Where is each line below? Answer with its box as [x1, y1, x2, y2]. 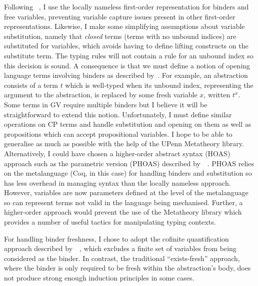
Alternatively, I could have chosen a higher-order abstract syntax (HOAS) [4, 148, 230, 158]
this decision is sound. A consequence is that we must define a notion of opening [4, 60, 250, 70]
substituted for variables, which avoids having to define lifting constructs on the [4, 40, 248, 51]
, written [203, 89, 230, 100]
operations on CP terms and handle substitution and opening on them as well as [4, 119, 251, 129]
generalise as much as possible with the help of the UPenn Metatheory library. [4, 138, 244, 149]
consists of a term [4, 79, 58, 90]
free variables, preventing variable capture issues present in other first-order [4, 11, 235, 21]
